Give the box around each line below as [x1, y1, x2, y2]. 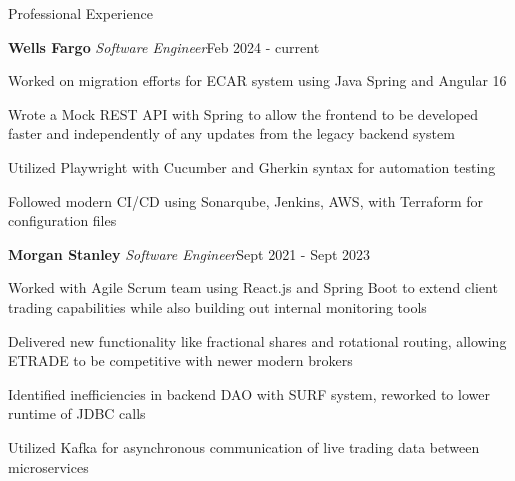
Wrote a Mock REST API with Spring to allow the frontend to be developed [8, 103, 479, 124]
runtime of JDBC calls [8, 403, 146, 424]
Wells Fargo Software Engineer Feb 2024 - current [8, 36, 320, 57]
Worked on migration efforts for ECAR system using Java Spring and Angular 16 [8, 70, 507, 91]
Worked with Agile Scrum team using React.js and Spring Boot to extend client [8, 277, 498, 298]
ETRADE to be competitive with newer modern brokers [8, 350, 353, 371]
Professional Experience [8, 3, 153, 23]
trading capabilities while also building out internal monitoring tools [8, 296, 427, 317]
